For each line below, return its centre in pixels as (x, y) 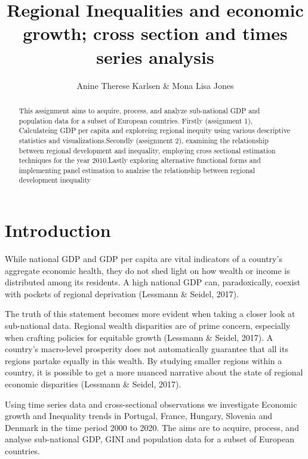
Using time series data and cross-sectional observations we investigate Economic (151, 404)
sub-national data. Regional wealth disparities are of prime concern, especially (148, 326)
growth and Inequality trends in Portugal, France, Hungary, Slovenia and (138, 416)
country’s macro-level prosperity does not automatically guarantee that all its (147, 349)
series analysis (155, 56)
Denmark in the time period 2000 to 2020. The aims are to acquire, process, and (152, 427)
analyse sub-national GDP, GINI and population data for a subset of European (150, 439)
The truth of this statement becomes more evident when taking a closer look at (150, 314)
